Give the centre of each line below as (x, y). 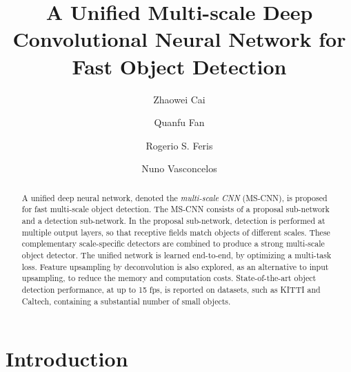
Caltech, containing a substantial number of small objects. (126, 301)
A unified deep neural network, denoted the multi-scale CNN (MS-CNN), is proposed (174, 197)
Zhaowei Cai (179, 99)
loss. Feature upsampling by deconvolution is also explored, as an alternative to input (175, 266)
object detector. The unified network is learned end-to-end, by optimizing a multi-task (177, 255)
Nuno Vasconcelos (179, 168)
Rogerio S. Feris (179, 145)
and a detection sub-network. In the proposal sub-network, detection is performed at (173, 220)
